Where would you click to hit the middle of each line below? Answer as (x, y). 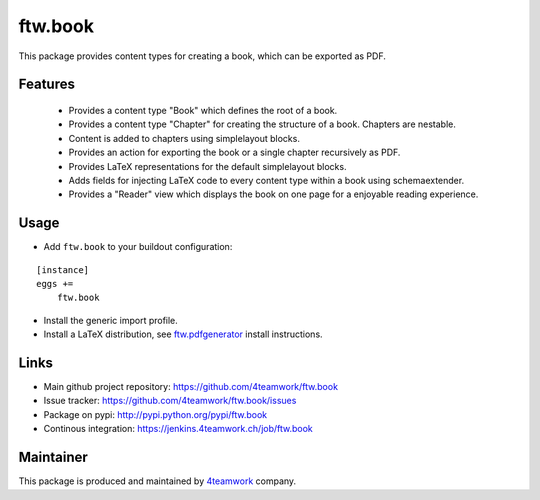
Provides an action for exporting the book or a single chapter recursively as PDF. (234, 152)
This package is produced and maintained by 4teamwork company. (157, 481)
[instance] (63, 269)
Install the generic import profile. (111, 320)
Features (46, 84)
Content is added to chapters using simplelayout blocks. (184, 138)
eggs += (55, 283)
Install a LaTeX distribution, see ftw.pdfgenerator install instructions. (183, 334)
